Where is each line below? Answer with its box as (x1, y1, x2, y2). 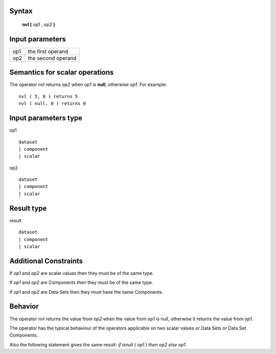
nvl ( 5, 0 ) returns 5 (18, 93, 78, 99)
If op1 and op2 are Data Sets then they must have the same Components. (9, 289, 164, 295)
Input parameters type (9, 114, 83, 123)
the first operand (28, 48, 68, 55)
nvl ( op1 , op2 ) (22, 21, 56, 28)
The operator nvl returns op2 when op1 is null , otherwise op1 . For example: (9, 82, 167, 88)
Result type (9, 204, 47, 213)
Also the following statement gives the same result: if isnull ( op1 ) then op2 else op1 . (9, 341, 187, 347)
